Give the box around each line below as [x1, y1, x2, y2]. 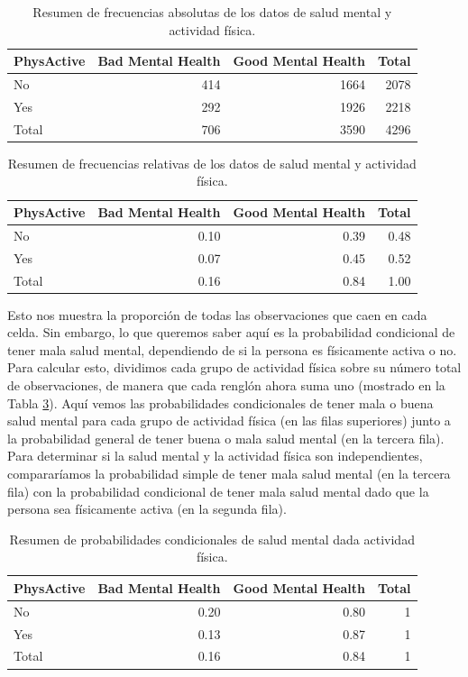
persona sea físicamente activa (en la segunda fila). [7, 499, 287, 518]
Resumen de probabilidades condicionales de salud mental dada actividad [9, 529, 415, 548]
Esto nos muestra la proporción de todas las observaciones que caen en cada [7, 305, 427, 324]
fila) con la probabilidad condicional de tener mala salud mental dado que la [7, 481, 429, 500]
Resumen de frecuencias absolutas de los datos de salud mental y [32, 3, 392, 21]
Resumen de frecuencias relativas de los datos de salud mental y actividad [7, 153, 417, 172]
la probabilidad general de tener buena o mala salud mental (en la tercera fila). [7, 428, 445, 447]
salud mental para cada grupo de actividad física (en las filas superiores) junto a [7, 411, 451, 430]
